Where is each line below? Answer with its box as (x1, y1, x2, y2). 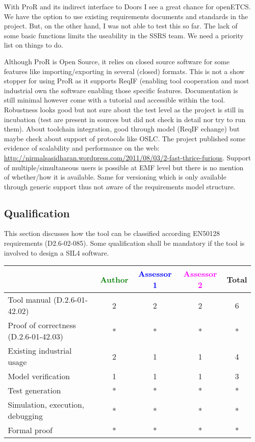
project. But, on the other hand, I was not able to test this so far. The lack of (4, 21, 238, 31)
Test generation (8, 385, 61, 396)
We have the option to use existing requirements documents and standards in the (4, 11, 248, 21)
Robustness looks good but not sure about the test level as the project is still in (4, 104, 244, 114)
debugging (8, 410, 43, 422)
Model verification (8, 370, 70, 382)
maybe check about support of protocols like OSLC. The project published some (4, 133, 246, 143)
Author (100, 273, 128, 285)
